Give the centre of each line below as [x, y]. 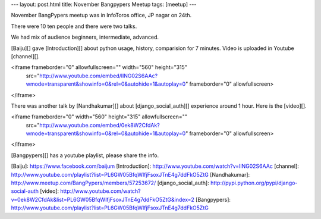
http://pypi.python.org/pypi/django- [254, 183]
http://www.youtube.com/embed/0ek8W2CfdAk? [100, 125]
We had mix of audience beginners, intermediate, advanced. [85, 37]
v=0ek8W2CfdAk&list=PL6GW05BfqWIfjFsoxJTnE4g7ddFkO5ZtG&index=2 [103, 199]
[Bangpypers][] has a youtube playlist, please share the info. [85, 155]
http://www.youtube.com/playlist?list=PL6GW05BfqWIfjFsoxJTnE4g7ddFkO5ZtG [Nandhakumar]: [130, 174]
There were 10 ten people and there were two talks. [74, 26]
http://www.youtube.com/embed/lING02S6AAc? [98, 76]
